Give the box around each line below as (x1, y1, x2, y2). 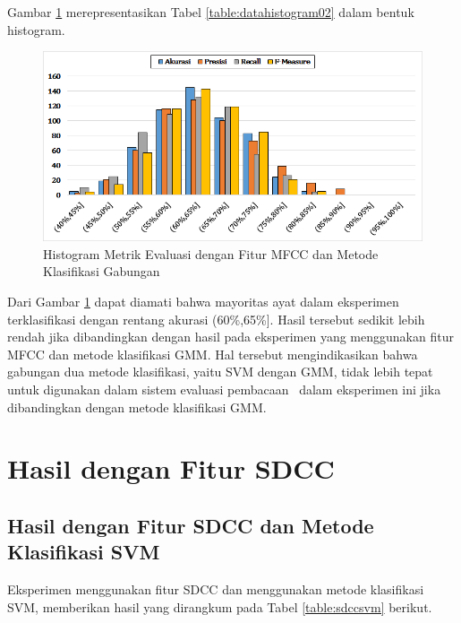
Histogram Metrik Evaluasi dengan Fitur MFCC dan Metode (43, 244, 379, 263)
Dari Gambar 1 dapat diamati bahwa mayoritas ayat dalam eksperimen (7, 291, 399, 310)
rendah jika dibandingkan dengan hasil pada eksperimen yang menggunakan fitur (7, 327, 454, 346)
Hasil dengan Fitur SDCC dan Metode (7, 511, 374, 539)
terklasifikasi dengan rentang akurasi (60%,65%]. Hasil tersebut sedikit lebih (7, 309, 425, 328)
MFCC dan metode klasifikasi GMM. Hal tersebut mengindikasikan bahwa (7, 344, 418, 363)
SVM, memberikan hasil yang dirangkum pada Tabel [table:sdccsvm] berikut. (7, 597, 432, 616)
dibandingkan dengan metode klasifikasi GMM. (7, 397, 267, 416)
